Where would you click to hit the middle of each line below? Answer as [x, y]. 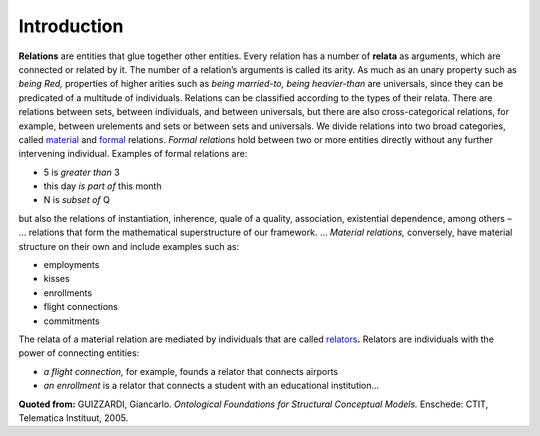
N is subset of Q [76, 200]
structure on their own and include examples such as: [129, 246]
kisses [56, 279]
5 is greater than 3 [81, 172]
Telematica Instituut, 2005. [73, 417]
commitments [71, 321]
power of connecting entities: [79, 353]
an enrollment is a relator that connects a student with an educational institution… [211, 386]
